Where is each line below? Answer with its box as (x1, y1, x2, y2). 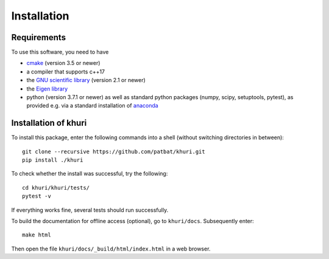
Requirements (11, 32, 66, 43)
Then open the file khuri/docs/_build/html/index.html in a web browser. (11, 245, 211, 252)
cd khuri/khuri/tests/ (22, 184, 90, 191)
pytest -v (22, 193, 51, 200)
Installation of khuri (11, 118, 87, 128)
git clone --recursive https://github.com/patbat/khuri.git (22, 148, 205, 155)
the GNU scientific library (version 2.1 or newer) (26, 77, 146, 84)
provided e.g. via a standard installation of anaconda (26, 102, 158, 109)
